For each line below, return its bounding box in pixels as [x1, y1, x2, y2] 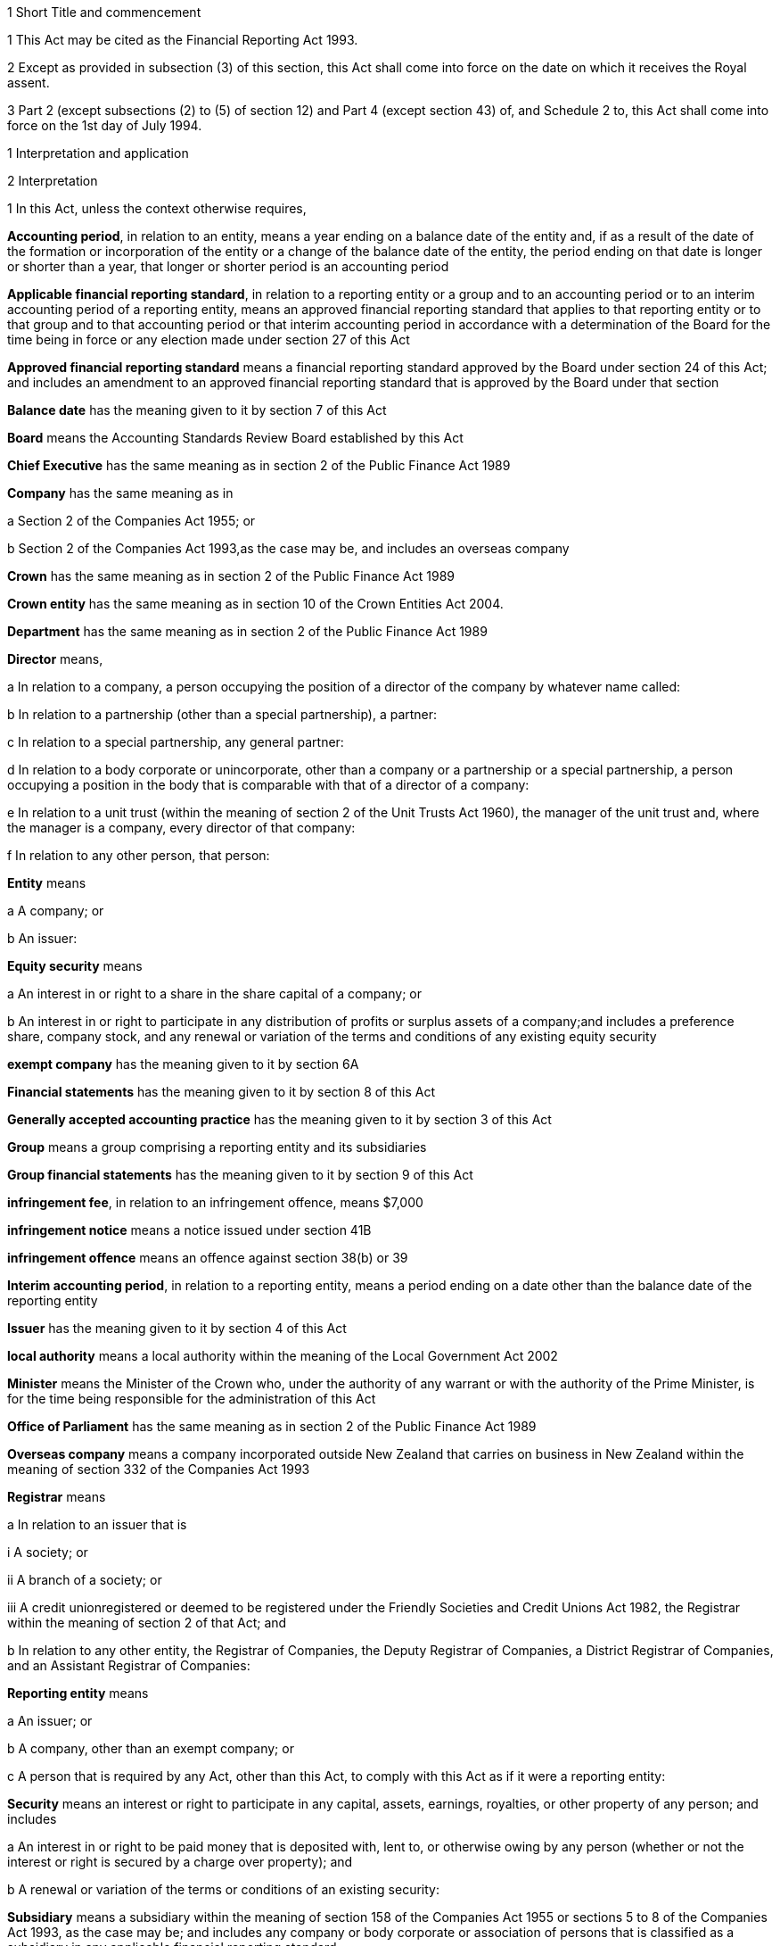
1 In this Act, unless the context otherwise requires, [7, 201, 307, 216]
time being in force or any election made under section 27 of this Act [7, 332, 410, 347]
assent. [7, 75, 50, 90]
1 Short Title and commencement [7, 4, 201, 20]
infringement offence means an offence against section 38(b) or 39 [7, 1250, 408, 1265]
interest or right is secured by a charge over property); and [7, 1854, 353, 1869]
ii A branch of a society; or [7, 1572, 162, 1587]
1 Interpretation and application [7, 145, 189, 161]
